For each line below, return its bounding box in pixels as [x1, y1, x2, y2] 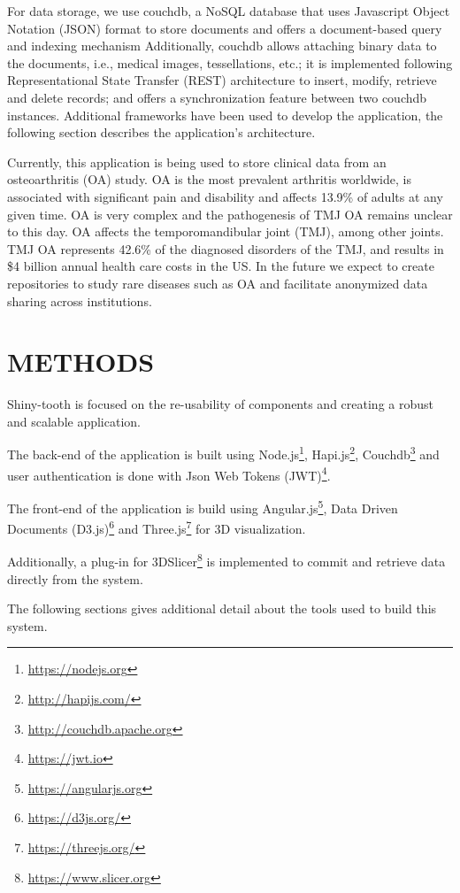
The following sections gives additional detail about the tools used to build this [7, 599, 437, 618]
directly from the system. [7, 569, 143, 588]
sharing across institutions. [7, 291, 152, 310]
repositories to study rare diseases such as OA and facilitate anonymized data [7, 273, 428, 292]
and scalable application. [7, 412, 141, 430]
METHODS [7, 343, 155, 380]
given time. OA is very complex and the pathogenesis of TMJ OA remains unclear [7, 204, 453, 223]
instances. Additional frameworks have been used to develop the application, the [7, 105, 443, 124]
